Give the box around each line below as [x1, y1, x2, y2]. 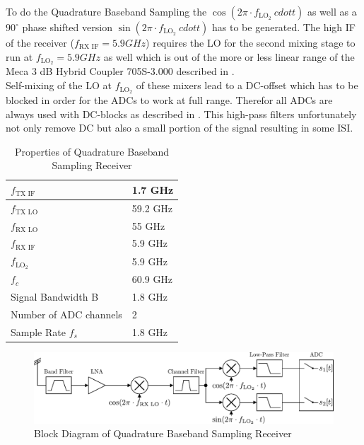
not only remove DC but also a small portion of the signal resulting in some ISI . [6, 120, 353, 135]
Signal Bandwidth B [11, 289, 99, 304]
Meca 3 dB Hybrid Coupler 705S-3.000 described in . [6, 64, 235, 79]
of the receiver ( [6, 35, 74, 50]
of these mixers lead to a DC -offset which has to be [136, 78, 358, 93]
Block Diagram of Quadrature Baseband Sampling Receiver [34, 426, 292, 441]
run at [6, 49, 33, 64]
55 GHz [131, 218, 165, 233]
